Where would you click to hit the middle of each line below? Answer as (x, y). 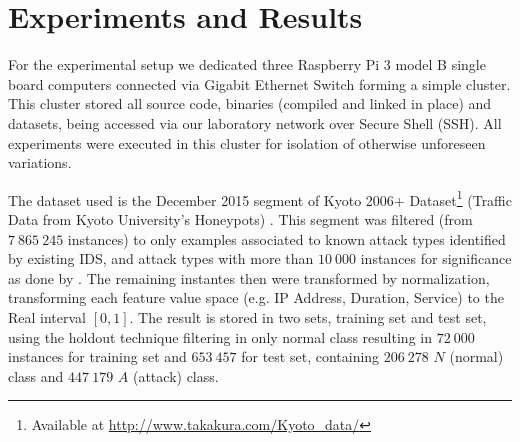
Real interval (47, 316)
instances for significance (436, 258)
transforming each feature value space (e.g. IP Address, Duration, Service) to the (256, 297)
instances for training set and (97, 356)
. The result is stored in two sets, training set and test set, (308, 316)
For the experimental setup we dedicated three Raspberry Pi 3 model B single (247, 64)
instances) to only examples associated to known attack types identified (286, 238)
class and (36, 375)
